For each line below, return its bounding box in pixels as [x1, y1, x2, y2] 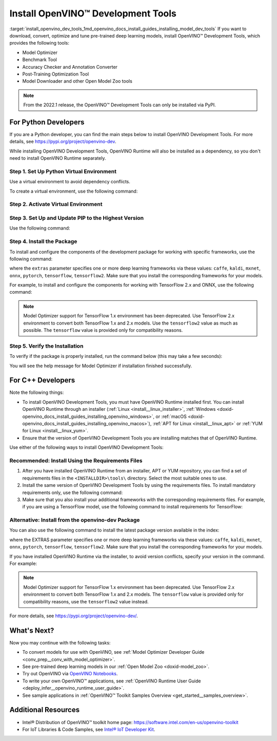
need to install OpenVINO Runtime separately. [9, 155, 106, 161]
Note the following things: [9, 389, 64, 395]
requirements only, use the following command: [22, 489, 123, 496]
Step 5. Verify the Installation [9, 342, 84, 349]
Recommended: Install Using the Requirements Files [9, 457, 143, 464]
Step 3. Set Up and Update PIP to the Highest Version [9, 215, 144, 221]
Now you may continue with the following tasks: [9, 639, 111, 645]
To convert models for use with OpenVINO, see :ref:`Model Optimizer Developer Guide [22, 649, 205, 655]
